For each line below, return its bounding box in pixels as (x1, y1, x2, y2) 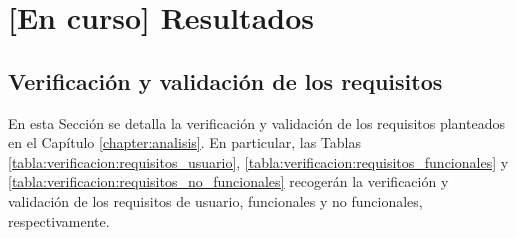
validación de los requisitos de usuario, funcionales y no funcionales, (8, 190, 423, 211)
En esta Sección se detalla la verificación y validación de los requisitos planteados (8, 112, 505, 133)
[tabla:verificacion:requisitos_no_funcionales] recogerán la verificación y (8, 171, 449, 192)
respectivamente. (8, 210, 110, 231)
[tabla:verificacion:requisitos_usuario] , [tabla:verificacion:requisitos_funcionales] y (8, 151, 509, 172)
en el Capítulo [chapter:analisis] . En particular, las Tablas (8, 132, 362, 153)
